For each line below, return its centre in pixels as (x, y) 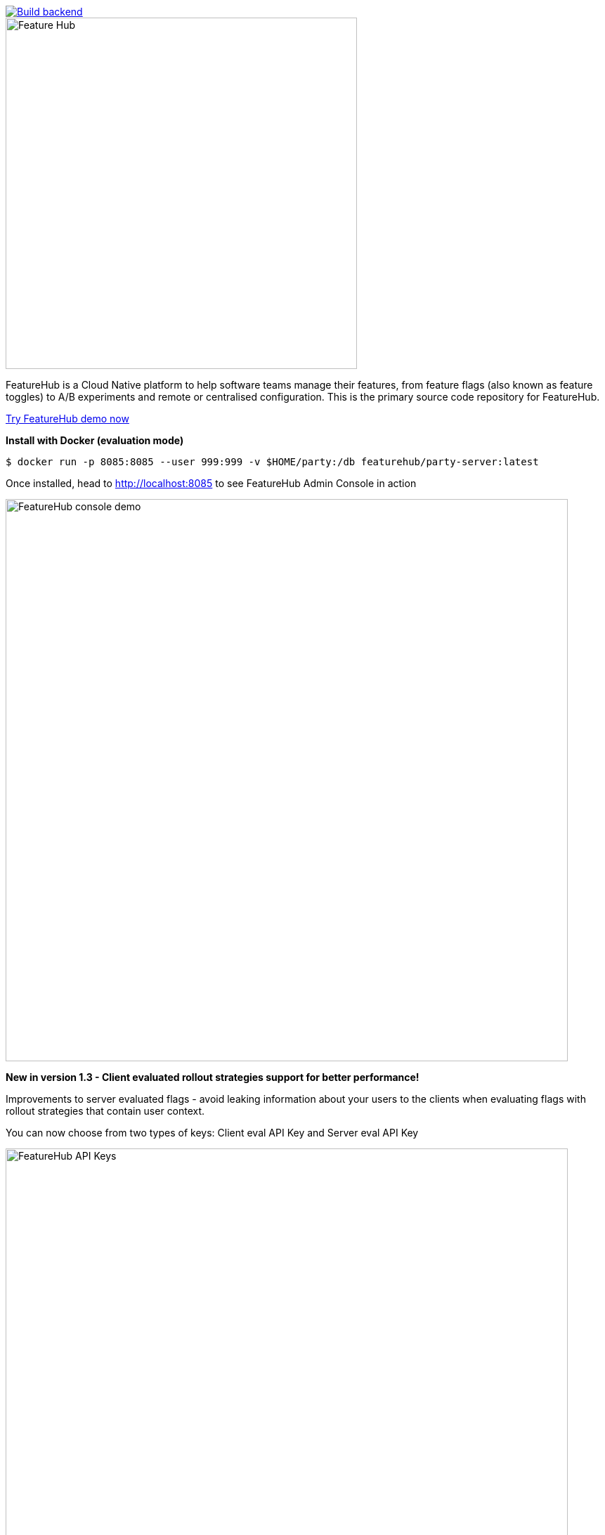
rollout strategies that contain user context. (105, 1111)
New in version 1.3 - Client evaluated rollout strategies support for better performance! (213, 1077)
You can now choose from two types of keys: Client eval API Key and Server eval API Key (212, 1133)
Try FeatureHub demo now (67, 419)
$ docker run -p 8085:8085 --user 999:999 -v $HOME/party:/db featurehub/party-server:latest (272, 462)
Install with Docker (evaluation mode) (95, 440)
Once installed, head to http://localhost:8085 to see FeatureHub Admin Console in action (211, 483)
